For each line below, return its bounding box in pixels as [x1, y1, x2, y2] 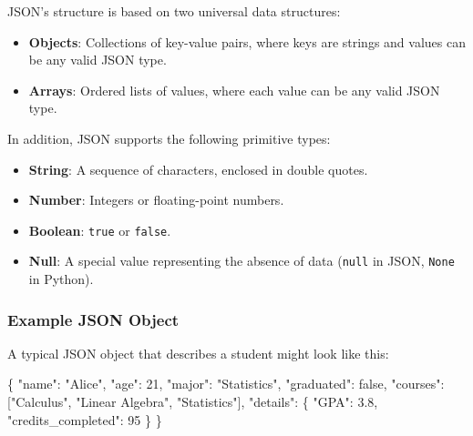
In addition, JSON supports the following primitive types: [7, 128, 331, 147]
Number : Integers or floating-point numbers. [28, 190, 284, 209]
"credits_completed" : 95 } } [7, 410, 162, 429]
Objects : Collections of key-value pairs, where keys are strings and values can [28, 32, 466, 51]
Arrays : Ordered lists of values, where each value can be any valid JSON [28, 80, 440, 99]
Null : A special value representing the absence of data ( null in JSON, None [28, 251, 455, 270]
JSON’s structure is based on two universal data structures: [7, 2, 341, 20]
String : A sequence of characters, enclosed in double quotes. [28, 159, 368, 178]
